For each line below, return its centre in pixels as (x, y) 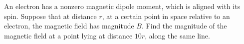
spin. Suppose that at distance (50, 16)
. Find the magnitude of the (184, 26)
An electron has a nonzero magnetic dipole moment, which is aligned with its (122, 6)
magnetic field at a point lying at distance (68, 35)
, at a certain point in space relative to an (166, 16)
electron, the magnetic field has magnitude (69, 26)
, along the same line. (177, 35)
